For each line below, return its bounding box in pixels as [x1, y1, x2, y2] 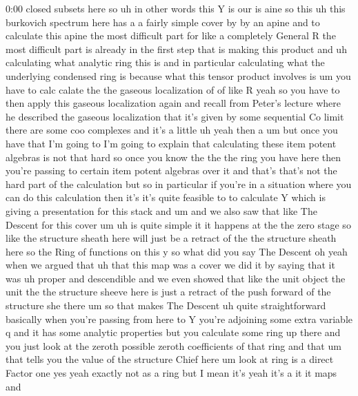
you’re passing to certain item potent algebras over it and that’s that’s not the [6, 163, 337, 178]
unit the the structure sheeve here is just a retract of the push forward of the [6, 284, 331, 299]
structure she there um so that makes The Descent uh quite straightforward [6, 298, 326, 313]
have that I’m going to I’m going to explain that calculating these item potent [6, 136, 337, 150]
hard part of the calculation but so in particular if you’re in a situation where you [6, 176, 352, 191]
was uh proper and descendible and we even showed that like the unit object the [6, 271, 346, 285]
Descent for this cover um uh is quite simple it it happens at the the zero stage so [6, 217, 351, 231]
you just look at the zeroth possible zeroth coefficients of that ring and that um [6, 338, 341, 353]
